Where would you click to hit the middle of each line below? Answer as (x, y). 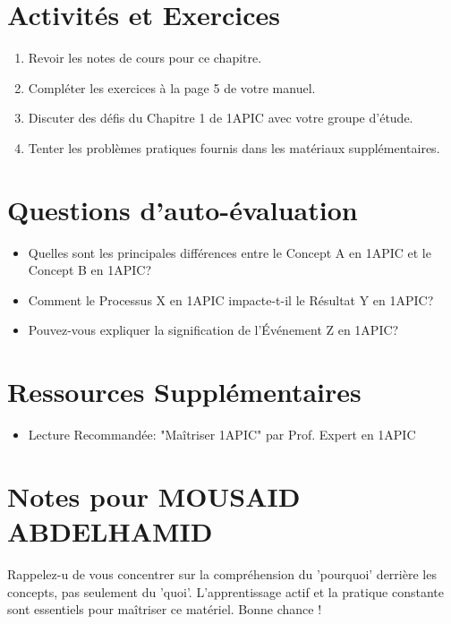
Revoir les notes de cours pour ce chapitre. (145, 58)
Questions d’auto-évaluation (183, 209)
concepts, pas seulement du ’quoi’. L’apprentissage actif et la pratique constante (225, 591)
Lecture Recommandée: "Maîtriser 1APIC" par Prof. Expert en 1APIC (222, 435)
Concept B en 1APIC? (90, 270)
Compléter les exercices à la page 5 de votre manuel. (172, 87)
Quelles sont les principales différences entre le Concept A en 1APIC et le (230, 252)
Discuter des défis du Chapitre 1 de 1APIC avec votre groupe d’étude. (221, 118)
